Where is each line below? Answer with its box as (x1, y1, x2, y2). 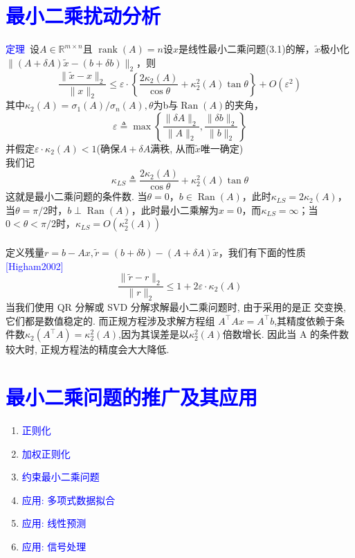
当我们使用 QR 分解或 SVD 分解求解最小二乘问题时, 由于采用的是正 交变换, (6, 300, 346, 314)
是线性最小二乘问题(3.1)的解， (178, 42, 315, 56)
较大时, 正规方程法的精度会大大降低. (6, 342, 170, 357)
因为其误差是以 (120, 327, 189, 341)
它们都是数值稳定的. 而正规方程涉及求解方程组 (6, 313, 215, 327)
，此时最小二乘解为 (131, 202, 219, 217)
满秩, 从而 (150, 141, 195, 155)
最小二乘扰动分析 (6, 1, 161, 30)
